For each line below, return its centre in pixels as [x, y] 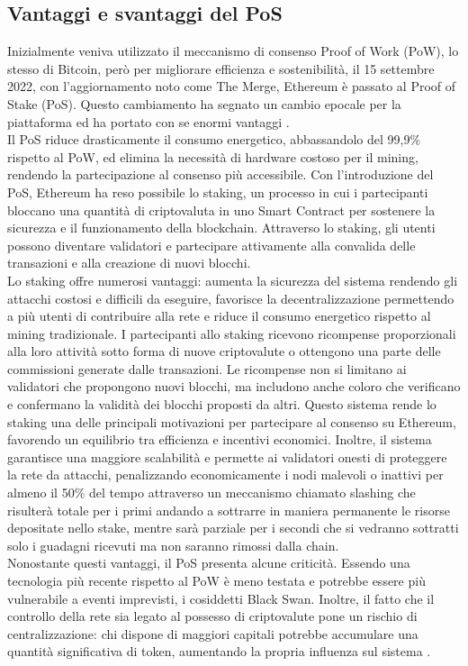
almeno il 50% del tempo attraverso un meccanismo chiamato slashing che [211, 493]
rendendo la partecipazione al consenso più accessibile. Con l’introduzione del [220, 174]
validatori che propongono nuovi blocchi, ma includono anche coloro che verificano [234, 386]
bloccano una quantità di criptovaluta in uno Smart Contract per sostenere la [221, 210]
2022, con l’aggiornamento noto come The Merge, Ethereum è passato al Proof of [232, 86]
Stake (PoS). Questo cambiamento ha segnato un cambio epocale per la [204, 103]
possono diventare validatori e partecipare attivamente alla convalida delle [211, 245]
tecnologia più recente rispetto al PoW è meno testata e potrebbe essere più [216, 581]
